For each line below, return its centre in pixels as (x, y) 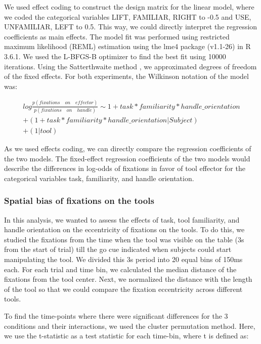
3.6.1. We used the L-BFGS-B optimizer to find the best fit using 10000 (115, 56)
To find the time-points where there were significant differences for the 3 (116, 316)
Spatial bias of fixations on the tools (79, 201)
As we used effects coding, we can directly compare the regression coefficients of (128, 148)
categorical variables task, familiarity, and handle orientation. (99, 178)
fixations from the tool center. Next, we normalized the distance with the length (128, 279)
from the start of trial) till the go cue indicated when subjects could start (118, 249)
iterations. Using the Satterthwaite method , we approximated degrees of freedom (130, 66)
